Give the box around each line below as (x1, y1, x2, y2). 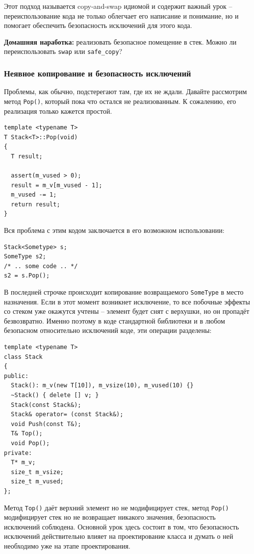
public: (4, 372, 29, 379)
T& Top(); (11, 430, 43, 437)
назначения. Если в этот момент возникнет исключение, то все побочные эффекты (4, 296, 250, 306)
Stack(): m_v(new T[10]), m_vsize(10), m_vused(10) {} (11, 382, 194, 389)
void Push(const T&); (11, 420, 81, 428)
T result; (11, 152, 43, 160)
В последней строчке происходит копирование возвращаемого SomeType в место (4, 287, 244, 297)
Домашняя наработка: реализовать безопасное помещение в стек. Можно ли (4, 36, 237, 47)
